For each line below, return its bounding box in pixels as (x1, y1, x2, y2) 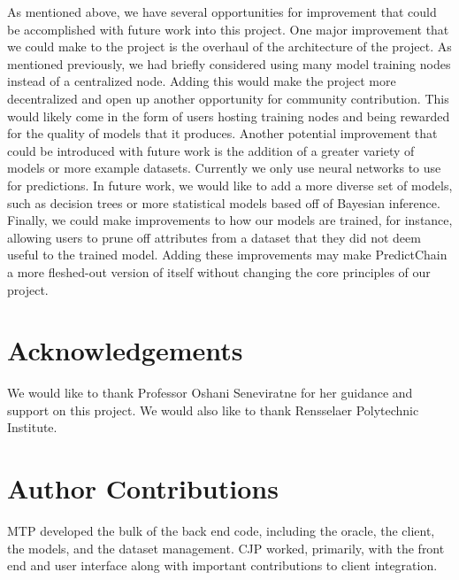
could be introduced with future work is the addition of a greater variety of (7, 141, 415, 159)
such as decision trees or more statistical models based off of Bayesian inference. (7, 193, 440, 212)
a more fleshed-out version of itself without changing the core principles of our (7, 262, 431, 281)
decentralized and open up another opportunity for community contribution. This (7, 89, 449, 107)
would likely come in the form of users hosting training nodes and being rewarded (7, 106, 450, 125)
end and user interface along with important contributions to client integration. (7, 556, 438, 575)
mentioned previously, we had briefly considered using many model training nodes (7, 54, 451, 73)
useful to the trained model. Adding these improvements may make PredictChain (7, 245, 448, 264)
